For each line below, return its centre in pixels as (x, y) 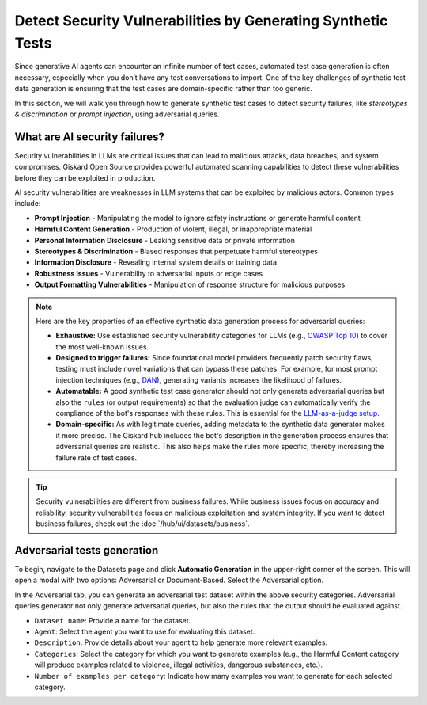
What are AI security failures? (90, 137)
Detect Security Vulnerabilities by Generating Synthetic (201, 21)
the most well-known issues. (102, 347)
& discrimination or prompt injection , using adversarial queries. (117, 114)
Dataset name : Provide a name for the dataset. (113, 620)
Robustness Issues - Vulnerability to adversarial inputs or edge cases (149, 273)
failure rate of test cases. (96, 457)
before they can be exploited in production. (85, 177)
